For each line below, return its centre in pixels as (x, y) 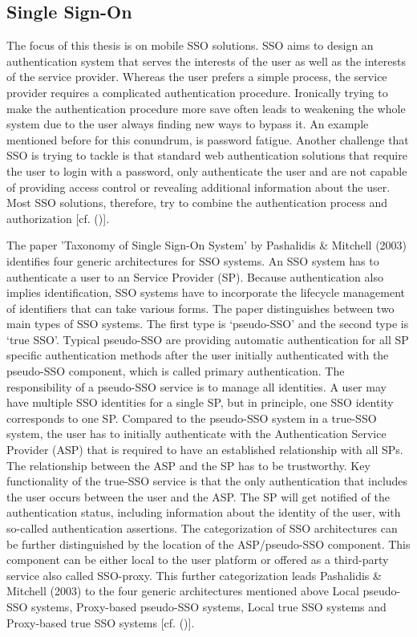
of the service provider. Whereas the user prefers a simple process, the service (197, 77)
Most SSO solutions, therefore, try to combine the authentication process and (197, 203)
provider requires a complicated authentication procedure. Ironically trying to (197, 92)
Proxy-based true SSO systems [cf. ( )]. (101, 622)
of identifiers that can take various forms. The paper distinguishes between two (200, 308)
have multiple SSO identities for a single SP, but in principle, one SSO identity (200, 402)
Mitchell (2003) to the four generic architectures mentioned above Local (183, 591)
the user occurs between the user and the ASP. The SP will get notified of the (198, 496)
